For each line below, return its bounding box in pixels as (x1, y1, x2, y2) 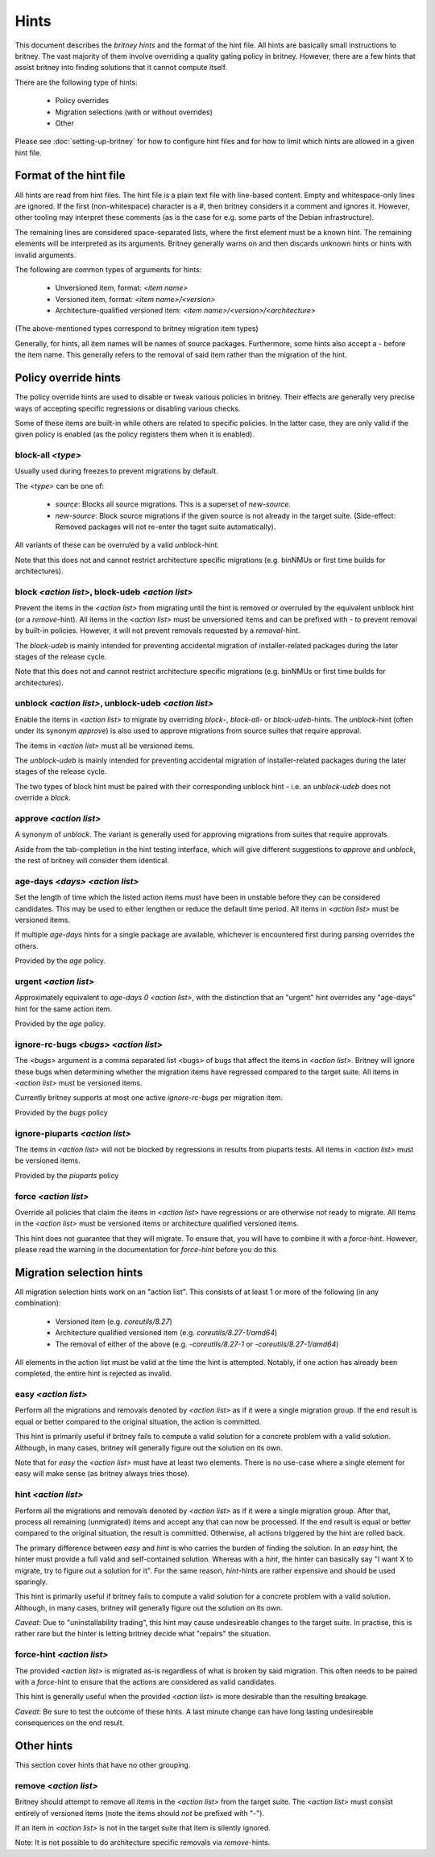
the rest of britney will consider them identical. (14, 856, 169, 866)
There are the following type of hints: (14, 77, 139, 87)
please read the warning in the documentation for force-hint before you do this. (14, 1245, 279, 1255)
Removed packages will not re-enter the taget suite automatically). (55, 522, 276, 531)
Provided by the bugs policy (14, 1107, 108, 1117)
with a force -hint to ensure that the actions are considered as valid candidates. (14, 1677, 277, 1686)
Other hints (14, 1739, 73, 1752)
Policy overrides (55, 96, 109, 105)
